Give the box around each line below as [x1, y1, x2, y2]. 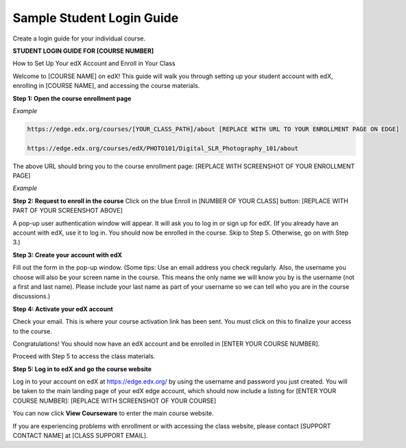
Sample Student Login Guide [12, 10, 179, 25]
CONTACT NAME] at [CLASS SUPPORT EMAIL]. [12, 432, 148, 440]
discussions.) [12, 292, 51, 300]
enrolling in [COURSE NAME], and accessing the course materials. [12, 82, 200, 90]
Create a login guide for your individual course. [12, 34, 145, 43]
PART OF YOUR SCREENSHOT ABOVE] [12, 207, 123, 215]
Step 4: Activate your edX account [12, 305, 113, 313]
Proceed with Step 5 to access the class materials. [12, 352, 156, 360]
